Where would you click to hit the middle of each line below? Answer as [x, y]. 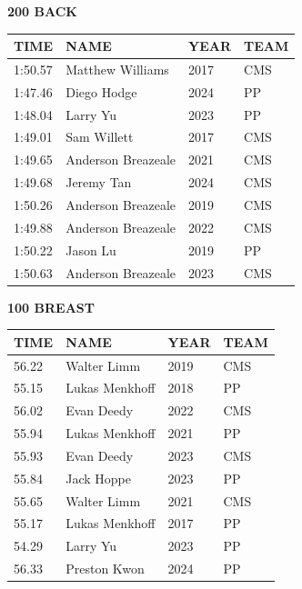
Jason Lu [91, 250]
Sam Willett [100, 137]
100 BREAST [51, 307]
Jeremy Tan [99, 182]
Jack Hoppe [98, 478]
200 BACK [42, 11]
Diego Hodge [101, 91]
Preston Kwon [105, 569]
